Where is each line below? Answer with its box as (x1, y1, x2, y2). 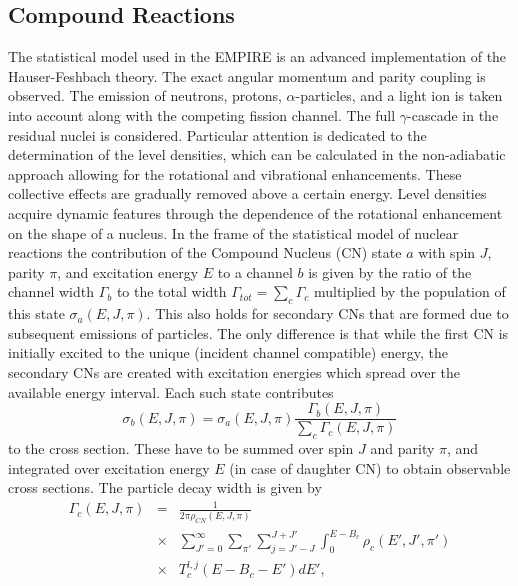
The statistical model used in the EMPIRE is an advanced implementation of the (8, 46, 507, 67)
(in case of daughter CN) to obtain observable (229, 457, 511, 478)
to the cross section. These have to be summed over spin (8, 437, 354, 458)
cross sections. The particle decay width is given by (8, 477, 322, 498)
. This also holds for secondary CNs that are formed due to (146, 303, 509, 324)
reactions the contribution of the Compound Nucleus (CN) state (8, 242, 402, 263)
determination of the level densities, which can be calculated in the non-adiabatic (8, 144, 506, 165)
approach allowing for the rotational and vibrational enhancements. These (8, 163, 462, 184)
